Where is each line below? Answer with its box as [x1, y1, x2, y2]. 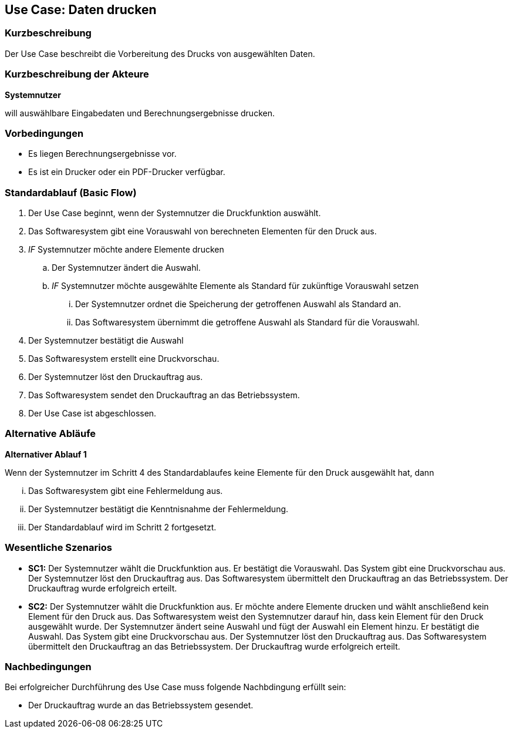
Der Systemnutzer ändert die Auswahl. [52, 263, 201, 273]
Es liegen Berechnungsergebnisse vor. [28, 149, 177, 159]
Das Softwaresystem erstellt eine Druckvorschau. [28, 354, 220, 364]
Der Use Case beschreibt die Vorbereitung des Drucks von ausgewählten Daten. [5, 48, 315, 59]
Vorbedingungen [5, 127, 84, 139]
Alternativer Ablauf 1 [5, 449, 87, 459]
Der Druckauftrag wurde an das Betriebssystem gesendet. [28, 700, 254, 711]
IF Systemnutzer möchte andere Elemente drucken [28, 244, 224, 255]
